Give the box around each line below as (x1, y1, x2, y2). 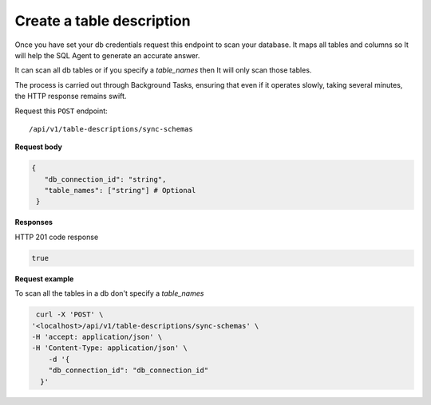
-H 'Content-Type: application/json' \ (31, 344, 188, 352)
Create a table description (14, 12, 191, 29)
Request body (14, 142, 63, 151)
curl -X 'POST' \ (36, 310, 104, 319)
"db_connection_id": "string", (44, 175, 167, 183)
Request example (14, 273, 74, 283)
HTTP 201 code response (14, 232, 99, 242)
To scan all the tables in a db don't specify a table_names (14, 289, 204, 298)
